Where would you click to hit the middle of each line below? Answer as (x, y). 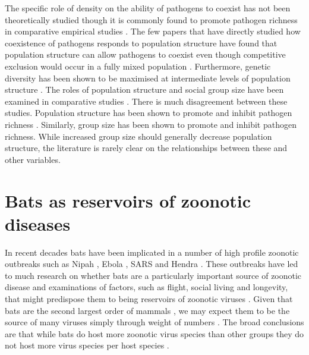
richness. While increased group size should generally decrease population (138, 136)
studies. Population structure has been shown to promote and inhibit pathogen (149, 113)
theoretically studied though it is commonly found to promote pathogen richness (151, 19)
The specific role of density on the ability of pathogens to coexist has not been (148, 8)
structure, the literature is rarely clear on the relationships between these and (146, 148)
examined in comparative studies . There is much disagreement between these (146, 101)
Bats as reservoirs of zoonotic (128, 200)
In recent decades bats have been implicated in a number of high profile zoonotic (152, 252)
